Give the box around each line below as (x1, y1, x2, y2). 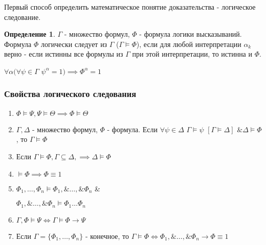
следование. (4, 11, 41, 22)
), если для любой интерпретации (136, 38, 241, 49)
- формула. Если (107, 124, 158, 134)
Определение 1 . (4, 29, 55, 39)
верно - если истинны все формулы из (4, 48, 123, 59)
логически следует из (40, 38, 107, 49)
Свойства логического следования (4, 87, 136, 100)
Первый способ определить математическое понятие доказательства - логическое (4, 2, 256, 12)
